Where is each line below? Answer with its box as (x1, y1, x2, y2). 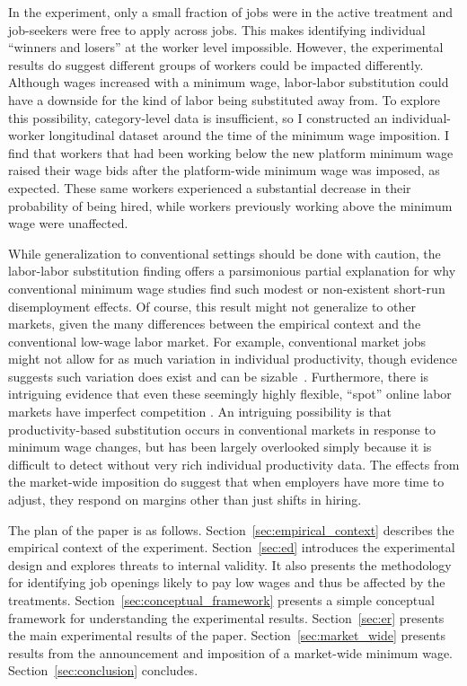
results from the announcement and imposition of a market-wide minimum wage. (8, 643, 453, 662)
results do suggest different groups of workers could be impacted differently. (8, 55, 424, 74)
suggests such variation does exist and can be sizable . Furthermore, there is (8, 366, 429, 385)
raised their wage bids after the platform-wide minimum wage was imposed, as (8, 161, 440, 180)
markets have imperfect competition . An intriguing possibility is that (8, 402, 392, 421)
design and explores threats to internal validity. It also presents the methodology (8, 555, 452, 574)
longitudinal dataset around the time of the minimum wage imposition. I (48, 126, 450, 145)
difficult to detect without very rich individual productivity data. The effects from (8, 454, 460, 473)
